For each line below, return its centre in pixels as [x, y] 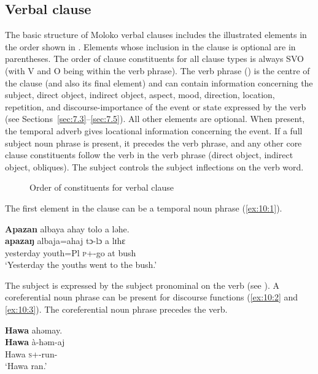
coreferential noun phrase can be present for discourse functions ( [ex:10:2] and [152, 297]
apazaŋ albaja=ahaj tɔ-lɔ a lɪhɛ [65, 241]
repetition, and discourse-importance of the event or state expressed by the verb [156, 106]
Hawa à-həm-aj [35, 342]
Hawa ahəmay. [34, 330]
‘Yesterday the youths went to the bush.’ [81, 265]
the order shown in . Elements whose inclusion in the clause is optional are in [150, 46]
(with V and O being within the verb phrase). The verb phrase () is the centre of [157, 70]
